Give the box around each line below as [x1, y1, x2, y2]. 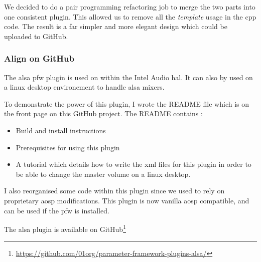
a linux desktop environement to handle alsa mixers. [4, 82, 165, 92]
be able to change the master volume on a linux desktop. [16, 168, 191, 179]
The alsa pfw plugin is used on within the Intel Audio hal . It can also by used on [4, 72, 253, 82]
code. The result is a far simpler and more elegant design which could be [4, 21, 227, 32]
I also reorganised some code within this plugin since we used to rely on [4, 185, 225, 196]
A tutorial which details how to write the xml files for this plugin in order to [16, 159, 251, 169]
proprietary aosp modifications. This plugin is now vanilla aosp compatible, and [4, 195, 249, 205]
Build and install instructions [16, 125, 106, 135]
